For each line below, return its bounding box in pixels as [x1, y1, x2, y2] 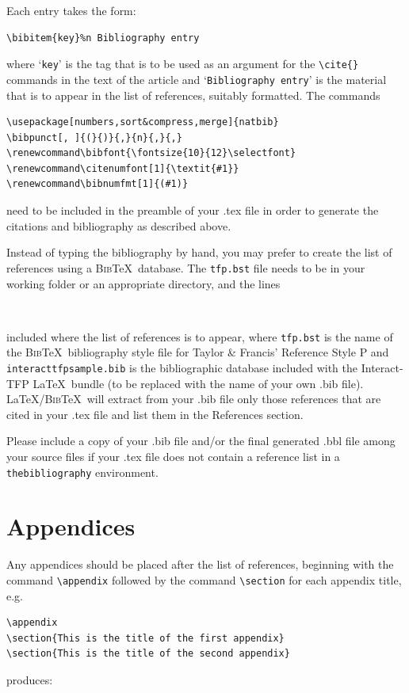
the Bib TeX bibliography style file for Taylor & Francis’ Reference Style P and [6, 344, 389, 360]
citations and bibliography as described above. [6, 217, 231, 234]
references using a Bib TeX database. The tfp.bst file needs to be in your [6, 259, 365, 276]
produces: [6, 671, 53, 687]
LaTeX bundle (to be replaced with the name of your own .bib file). [32, 375, 364, 391]
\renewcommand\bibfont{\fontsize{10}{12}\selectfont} [6, 147, 296, 159]
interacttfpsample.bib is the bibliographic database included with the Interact [6, 359, 399, 375]
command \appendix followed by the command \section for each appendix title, [6, 571, 402, 588]
